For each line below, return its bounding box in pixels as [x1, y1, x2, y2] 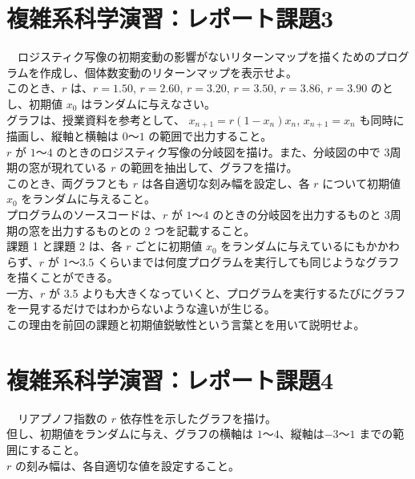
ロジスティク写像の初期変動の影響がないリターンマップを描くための [17, 48, 376, 65]
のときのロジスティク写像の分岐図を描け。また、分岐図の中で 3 [56, 143, 390, 160]
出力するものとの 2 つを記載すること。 [50, 221, 256, 238]
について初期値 [322, 174, 401, 191]
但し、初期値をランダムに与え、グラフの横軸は [6, 425, 253, 442]
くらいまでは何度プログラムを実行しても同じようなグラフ [97, 253, 400, 270]
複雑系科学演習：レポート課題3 [6, 2, 334, 35]
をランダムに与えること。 [21, 190, 155, 207]
